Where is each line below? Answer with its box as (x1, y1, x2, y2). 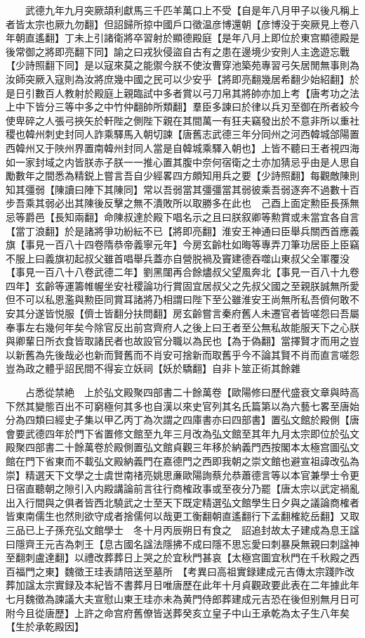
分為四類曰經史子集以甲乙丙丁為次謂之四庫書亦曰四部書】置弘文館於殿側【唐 (6, 412, 359, 427)
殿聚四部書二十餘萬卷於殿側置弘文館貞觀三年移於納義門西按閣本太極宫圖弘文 (6, 440, 359, 454)
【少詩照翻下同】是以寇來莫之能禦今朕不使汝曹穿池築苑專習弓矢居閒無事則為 (6, 58, 359, 72)
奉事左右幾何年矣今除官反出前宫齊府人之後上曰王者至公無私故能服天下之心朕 (6, 319, 359, 334)
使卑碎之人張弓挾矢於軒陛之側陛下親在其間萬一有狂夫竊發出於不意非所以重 (6, 113, 350, 127)
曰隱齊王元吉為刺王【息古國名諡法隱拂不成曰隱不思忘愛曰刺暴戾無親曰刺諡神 (6, 536, 359, 551)
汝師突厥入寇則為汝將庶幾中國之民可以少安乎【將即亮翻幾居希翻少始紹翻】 (6, 71, 350, 86)
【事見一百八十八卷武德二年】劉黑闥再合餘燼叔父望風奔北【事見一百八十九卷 (6, 264, 359, 279)
